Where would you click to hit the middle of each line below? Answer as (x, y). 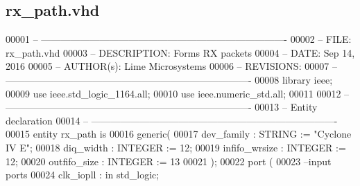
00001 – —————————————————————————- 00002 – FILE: (179, 39)
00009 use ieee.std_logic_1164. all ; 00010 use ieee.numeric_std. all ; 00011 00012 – (178, 93)
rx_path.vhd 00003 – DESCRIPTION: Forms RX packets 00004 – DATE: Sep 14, (180, 52)
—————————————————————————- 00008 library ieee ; (169, 79)
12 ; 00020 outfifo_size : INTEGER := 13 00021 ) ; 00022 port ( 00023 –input (169, 161)
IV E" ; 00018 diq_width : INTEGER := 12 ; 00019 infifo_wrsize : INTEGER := (176, 147)
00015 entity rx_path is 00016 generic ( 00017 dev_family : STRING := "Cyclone (179, 134)
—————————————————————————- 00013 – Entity (162, 107)
